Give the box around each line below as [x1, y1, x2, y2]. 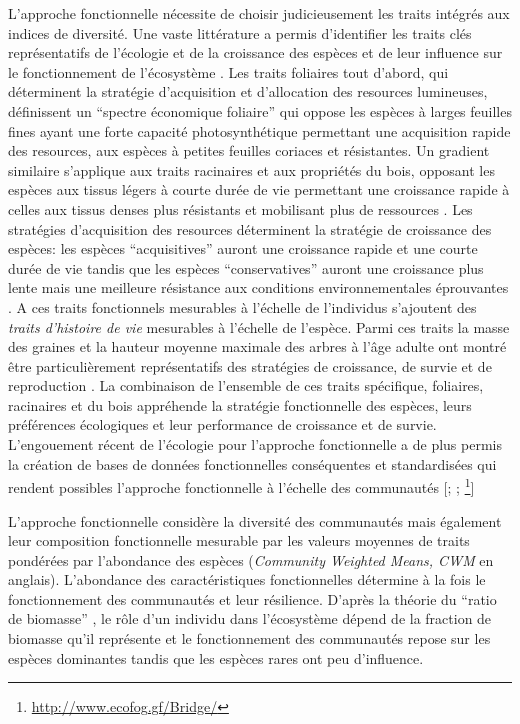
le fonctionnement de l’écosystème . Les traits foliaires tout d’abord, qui [8, 61, 449, 82]
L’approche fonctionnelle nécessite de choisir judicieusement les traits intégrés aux [8, 3, 510, 23]
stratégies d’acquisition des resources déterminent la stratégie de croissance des [8, 218, 492, 239]
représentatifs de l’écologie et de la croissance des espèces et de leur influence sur [8, 42, 503, 63]
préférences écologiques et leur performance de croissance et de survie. [8, 414, 437, 435]
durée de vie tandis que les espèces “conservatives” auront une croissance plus [8, 257, 484, 278]
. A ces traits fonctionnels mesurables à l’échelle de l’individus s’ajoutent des [8, 296, 477, 317]
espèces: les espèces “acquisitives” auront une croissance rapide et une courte [8, 238, 478, 259]
